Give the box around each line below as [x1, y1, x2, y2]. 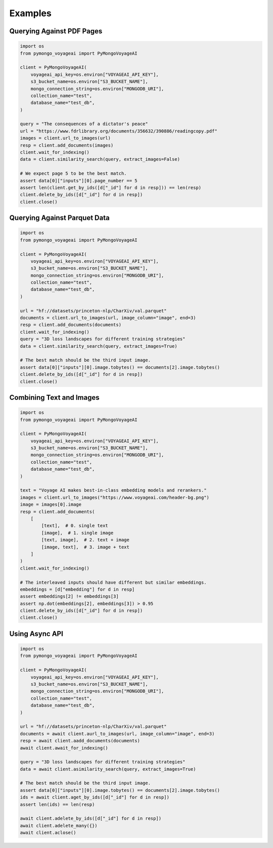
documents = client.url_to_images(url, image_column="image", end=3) [20, 315, 196, 321]
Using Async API [9, 629, 63, 638]
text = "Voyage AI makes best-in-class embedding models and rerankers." [20, 488, 207, 493]
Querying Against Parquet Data [9, 214, 110, 222]
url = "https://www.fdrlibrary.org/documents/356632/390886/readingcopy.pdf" [20, 128, 217, 134]
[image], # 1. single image [41, 530, 114, 536]
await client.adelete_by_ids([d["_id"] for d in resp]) [20, 816, 162, 821]
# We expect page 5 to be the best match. [20, 171, 127, 176]
